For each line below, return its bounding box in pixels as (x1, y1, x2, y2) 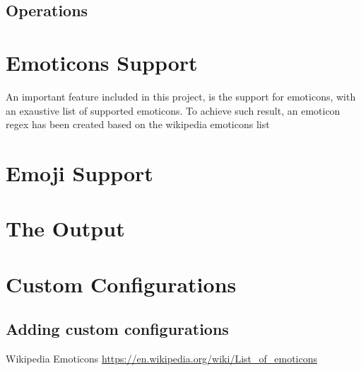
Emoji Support (6, 158, 153, 187)
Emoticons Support (6, 47, 198, 76)
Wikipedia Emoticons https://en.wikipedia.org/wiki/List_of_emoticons (6, 351, 318, 366)
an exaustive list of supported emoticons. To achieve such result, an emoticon (6, 103, 341, 118)
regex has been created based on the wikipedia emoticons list (6, 117, 270, 132)
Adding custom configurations (6, 318, 229, 340)
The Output (6, 214, 125, 243)
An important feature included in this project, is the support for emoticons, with (6, 89, 356, 103)
